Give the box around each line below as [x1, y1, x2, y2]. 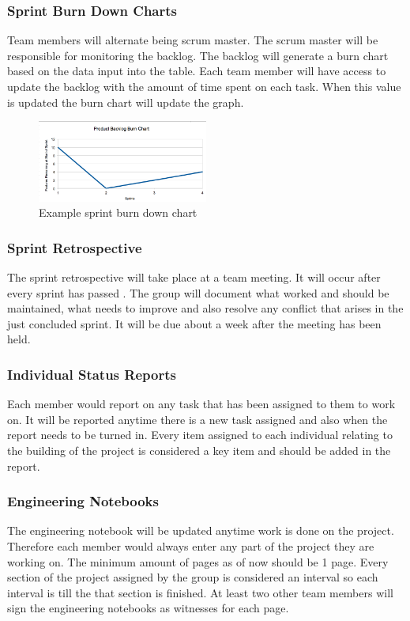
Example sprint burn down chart [39, 204, 197, 221]
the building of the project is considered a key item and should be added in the [7, 441, 391, 458]
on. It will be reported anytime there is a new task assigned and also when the [7, 411, 388, 427]
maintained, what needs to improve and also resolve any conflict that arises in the [7, 300, 404, 316]
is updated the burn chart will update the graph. [7, 93, 244, 110]
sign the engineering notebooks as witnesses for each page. [7, 600, 289, 616]
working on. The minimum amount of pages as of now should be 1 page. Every [7, 553, 389, 570]
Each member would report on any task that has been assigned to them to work [7, 396, 396, 412]
